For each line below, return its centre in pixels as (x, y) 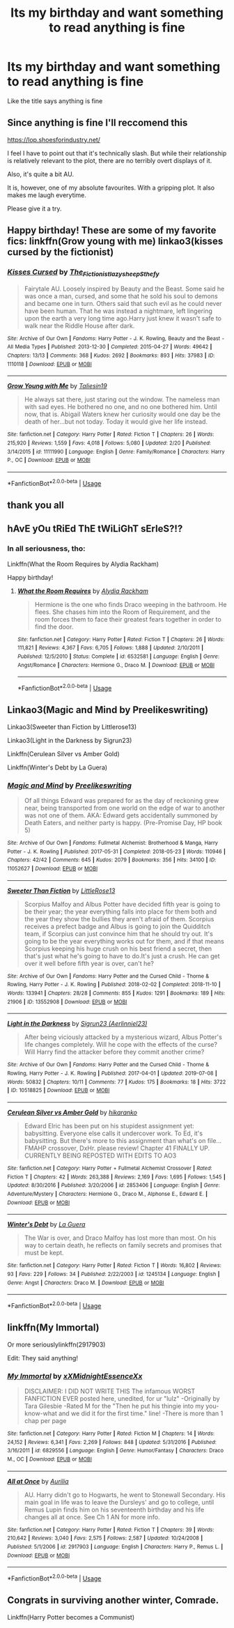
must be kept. (44, 1253)
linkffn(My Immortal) (53, 1328)
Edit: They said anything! (43, 1358)
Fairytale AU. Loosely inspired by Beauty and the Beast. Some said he (124, 289)
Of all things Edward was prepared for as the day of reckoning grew (122, 801)
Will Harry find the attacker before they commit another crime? (114, 1052)
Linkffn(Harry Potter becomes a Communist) (71, 1617)
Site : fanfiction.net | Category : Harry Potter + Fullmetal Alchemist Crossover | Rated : (110, 1168)
